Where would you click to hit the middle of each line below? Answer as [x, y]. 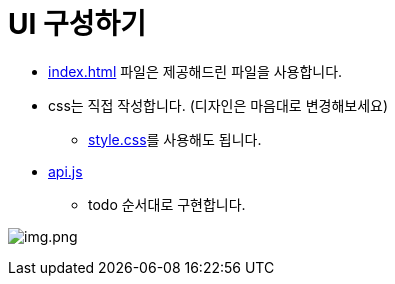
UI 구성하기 [77, 24]
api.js [65, 171]
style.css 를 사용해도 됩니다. [175, 139]
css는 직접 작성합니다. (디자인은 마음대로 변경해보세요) [218, 105]
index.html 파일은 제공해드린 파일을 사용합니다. [195, 71]
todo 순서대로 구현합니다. [167, 204]
